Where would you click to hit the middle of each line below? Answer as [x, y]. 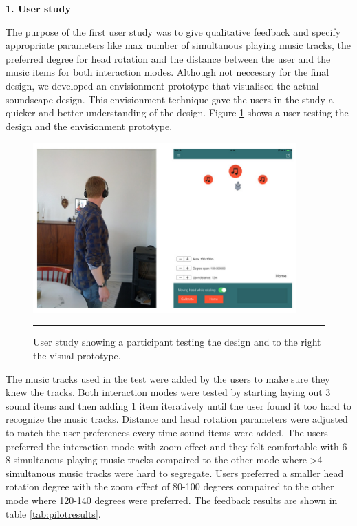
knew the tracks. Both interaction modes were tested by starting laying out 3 [168, 392]
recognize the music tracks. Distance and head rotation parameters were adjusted [177, 419]
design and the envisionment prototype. [89, 126]
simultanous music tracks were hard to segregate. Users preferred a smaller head [175, 473]
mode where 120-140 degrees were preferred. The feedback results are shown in [172, 499]
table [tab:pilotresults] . [53, 513]
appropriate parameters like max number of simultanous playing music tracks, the [178, 45]
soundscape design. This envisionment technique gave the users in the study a [170, 99]
